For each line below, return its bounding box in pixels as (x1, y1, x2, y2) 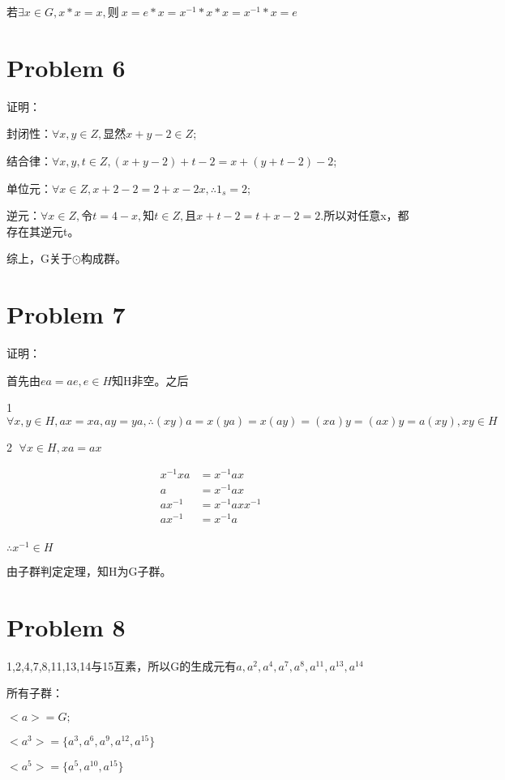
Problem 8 (6, 610, 126, 643)
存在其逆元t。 (6, 222, 79, 239)
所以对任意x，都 (323, 207, 409, 224)
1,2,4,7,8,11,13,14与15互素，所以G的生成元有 (6, 657, 237, 674)
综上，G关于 (6, 250, 72, 267)
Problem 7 (6, 298, 126, 331)
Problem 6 (6, 50, 126, 84)
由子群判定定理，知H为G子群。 (6, 562, 172, 579)
